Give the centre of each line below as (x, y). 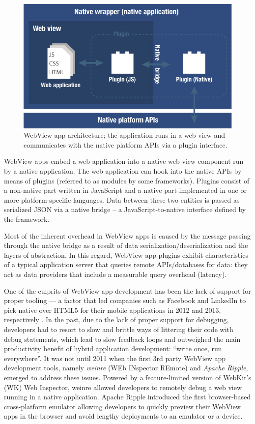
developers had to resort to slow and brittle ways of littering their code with (119, 329)
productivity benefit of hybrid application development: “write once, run (113, 348)
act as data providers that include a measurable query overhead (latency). (115, 274)
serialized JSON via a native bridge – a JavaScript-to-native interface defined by (125, 209)
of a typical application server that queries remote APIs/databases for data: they (126, 264)
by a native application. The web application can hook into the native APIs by (123, 171)
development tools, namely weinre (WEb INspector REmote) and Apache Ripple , (126, 368)
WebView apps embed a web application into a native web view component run (124, 161)
